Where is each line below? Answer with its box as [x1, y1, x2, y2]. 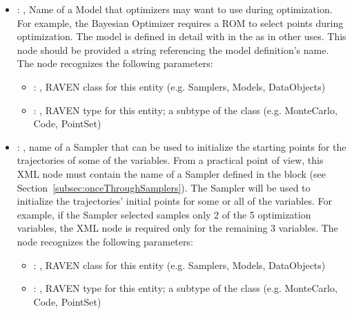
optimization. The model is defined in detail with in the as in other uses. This [17, 29, 346, 44]
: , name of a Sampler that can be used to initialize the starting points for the [17, 139, 346, 154]
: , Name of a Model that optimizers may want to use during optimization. [17, 2, 333, 16]
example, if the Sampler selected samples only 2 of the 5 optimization [17, 207, 311, 221]
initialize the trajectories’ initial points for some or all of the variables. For [17, 194, 332, 208]
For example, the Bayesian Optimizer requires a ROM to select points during [17, 15, 344, 30]
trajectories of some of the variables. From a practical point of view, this [17, 153, 324, 167]
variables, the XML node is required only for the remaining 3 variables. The [17, 221, 338, 235]
